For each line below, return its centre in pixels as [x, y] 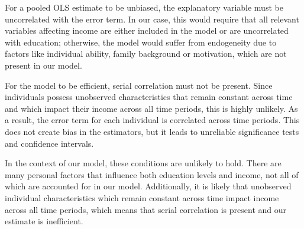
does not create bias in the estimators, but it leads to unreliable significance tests [152, 131]
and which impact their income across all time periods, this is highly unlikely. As [151, 108]
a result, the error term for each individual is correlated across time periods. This [152, 120]
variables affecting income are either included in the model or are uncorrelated [147, 30]
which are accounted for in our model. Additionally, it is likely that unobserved [148, 186]
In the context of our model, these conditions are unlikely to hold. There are [143, 163]
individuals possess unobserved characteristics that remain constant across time [149, 97]
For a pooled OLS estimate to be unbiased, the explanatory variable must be [144, 7]
